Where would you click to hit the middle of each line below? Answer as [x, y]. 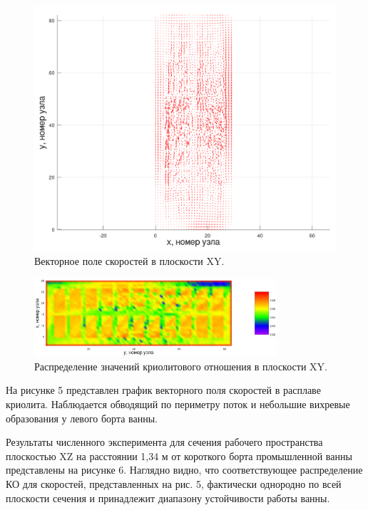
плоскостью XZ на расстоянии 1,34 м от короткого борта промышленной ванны [179, 456]
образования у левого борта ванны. [82, 418]
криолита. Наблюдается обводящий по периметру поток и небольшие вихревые [178, 404]
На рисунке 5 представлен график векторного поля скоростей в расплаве [163, 390]
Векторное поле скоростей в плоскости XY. [129, 261]
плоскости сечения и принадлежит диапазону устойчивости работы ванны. [168, 498]
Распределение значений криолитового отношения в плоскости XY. [181, 366]
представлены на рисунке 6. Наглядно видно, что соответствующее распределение [184, 470]
